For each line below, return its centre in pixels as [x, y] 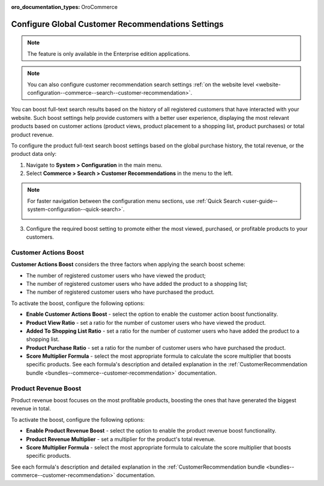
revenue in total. [31, 409]
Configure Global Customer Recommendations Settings [118, 24]
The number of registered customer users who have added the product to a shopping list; [137, 283]
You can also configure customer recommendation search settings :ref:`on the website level [141, 84]
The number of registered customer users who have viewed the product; [116, 275]
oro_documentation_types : [46, 7]
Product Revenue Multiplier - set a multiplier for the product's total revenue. [121, 439]
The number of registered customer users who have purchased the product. [120, 292]
